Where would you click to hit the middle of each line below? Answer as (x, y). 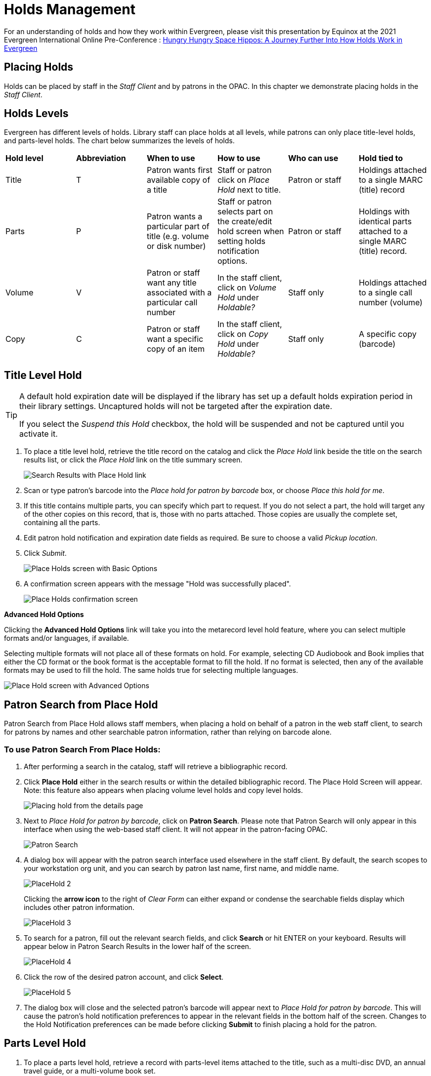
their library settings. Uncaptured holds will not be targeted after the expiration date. (176, 406)
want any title (172, 283)
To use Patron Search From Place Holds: (82, 749)
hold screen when (251, 231)
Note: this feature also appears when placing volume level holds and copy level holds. (163, 790)
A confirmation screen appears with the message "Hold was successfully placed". (157, 584)
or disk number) (176, 246)
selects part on (245, 212)
